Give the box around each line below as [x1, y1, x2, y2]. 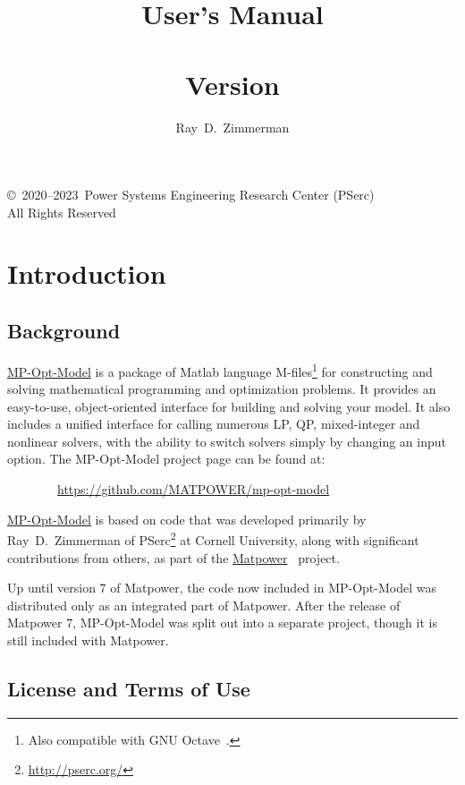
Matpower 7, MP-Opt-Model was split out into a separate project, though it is [7, 613, 437, 632]
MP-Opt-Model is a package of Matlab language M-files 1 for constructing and [7, 359, 433, 380]
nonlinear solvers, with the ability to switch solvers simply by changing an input [7, 431, 446, 450]
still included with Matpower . [7, 630, 169, 649]
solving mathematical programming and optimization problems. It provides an [7, 380, 436, 398]
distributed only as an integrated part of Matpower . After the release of [7, 595, 401, 614]
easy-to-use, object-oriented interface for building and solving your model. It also [7, 397, 451, 415]
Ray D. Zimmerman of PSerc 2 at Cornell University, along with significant [7, 528, 419, 549]
